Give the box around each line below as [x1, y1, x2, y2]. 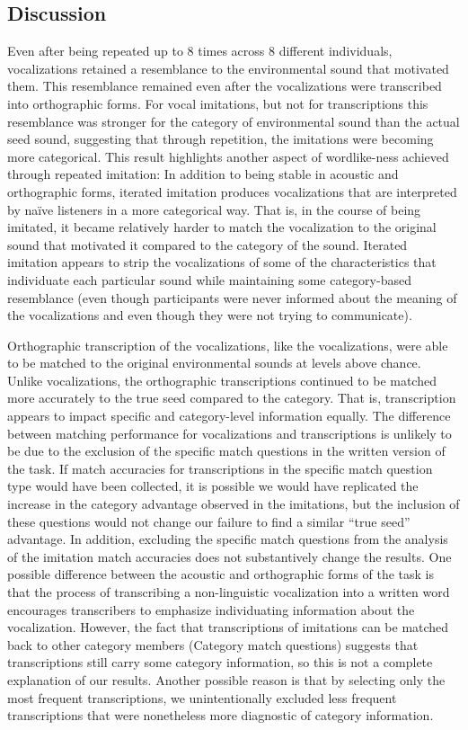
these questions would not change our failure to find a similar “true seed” [7, 512, 411, 530]
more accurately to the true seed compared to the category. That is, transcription [7, 388, 456, 407]
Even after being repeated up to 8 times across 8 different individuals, [7, 41, 393, 60]
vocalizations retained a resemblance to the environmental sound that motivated [7, 58, 449, 77]
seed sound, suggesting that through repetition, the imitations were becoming [7, 129, 434, 148]
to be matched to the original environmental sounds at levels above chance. [7, 353, 421, 372]
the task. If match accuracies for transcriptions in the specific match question [7, 458, 433, 477]
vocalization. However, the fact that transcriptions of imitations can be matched [7, 618, 449, 637]
